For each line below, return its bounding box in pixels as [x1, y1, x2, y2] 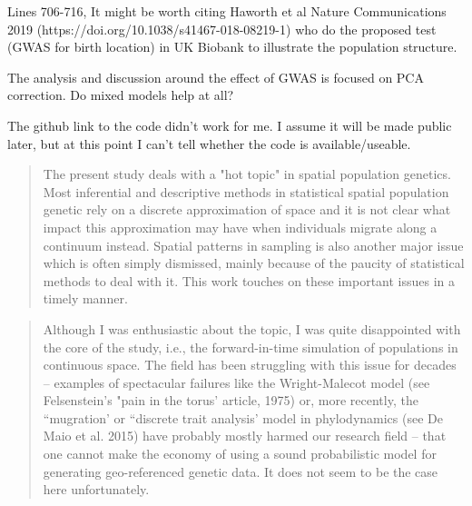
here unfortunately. [43, 480, 150, 499]
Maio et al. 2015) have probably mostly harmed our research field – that [43, 426, 447, 445]
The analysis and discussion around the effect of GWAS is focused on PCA [7, 67, 424, 86]
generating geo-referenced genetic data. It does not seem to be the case [43, 461, 438, 481]
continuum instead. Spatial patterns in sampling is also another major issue [43, 235, 464, 254]
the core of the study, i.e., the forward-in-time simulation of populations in [43, 337, 458, 356]
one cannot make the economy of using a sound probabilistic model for [43, 444, 437, 463]
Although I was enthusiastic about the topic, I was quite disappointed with [43, 319, 461, 338]
